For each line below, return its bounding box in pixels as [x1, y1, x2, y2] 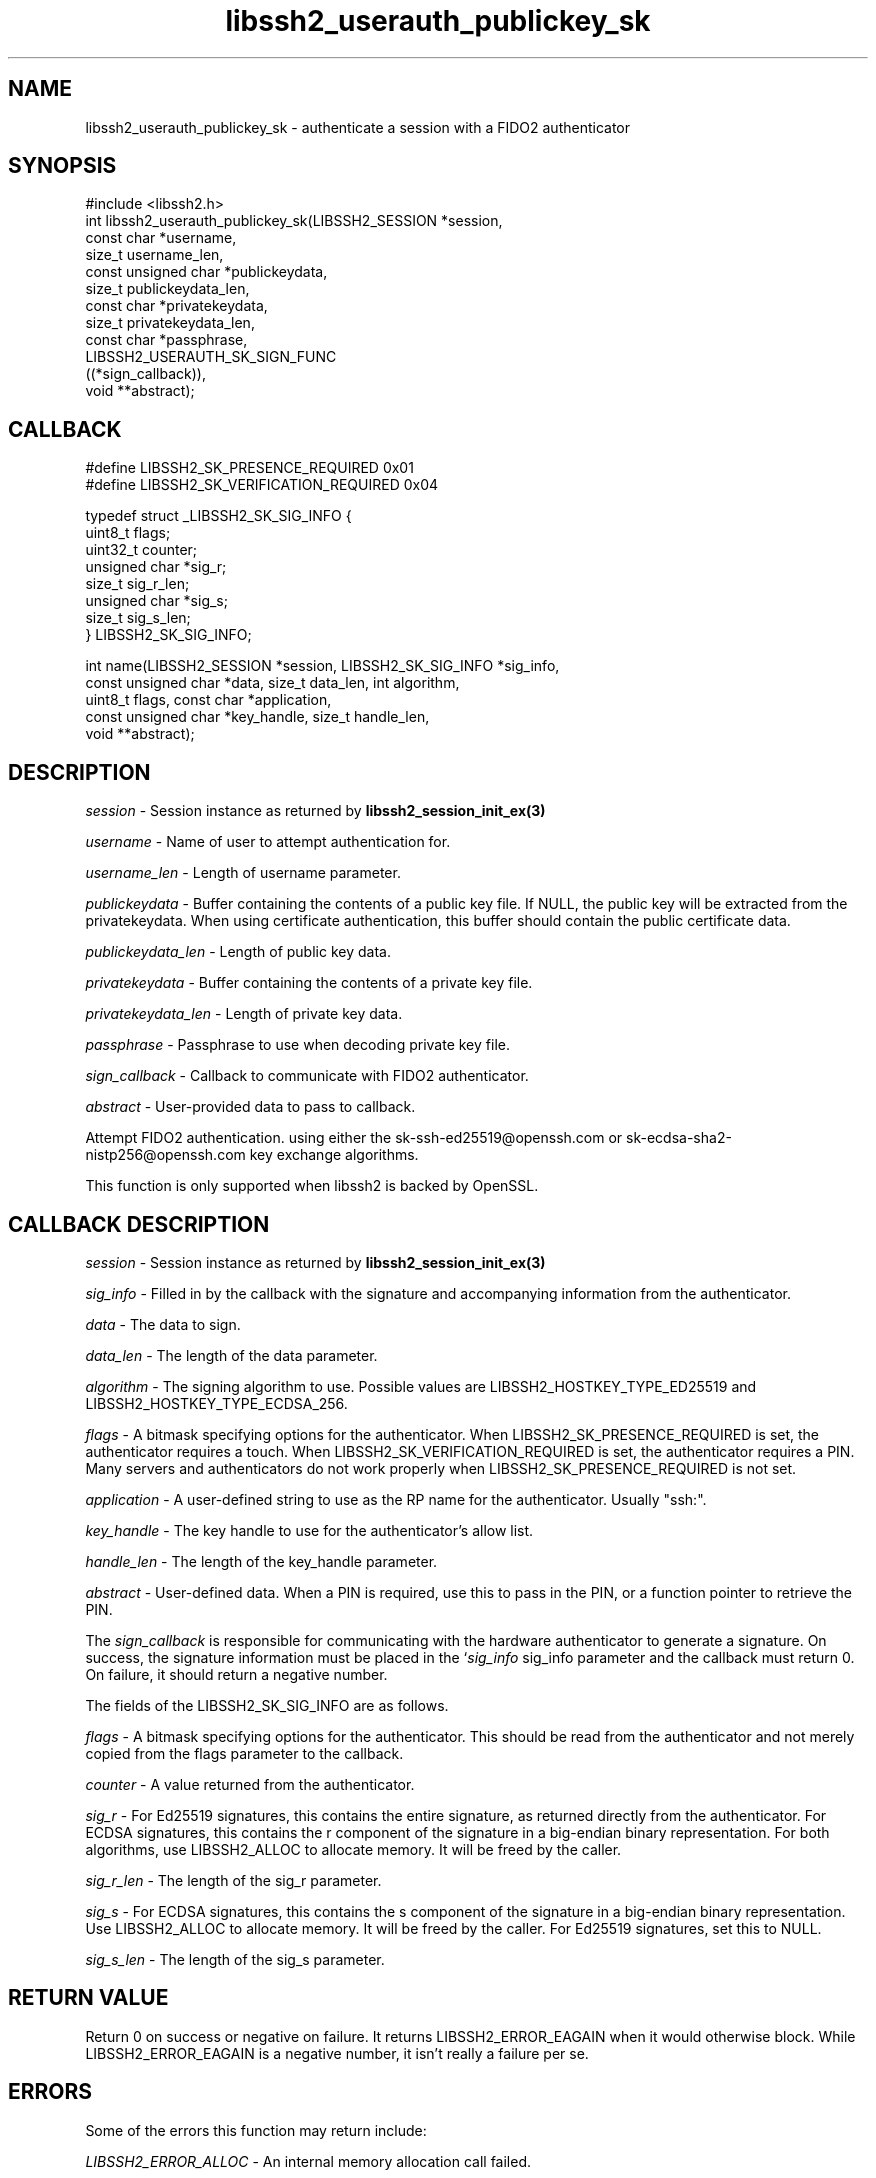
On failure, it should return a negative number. [85, 1665, 388, 1683]
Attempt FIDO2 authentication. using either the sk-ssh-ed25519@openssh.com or [85, 1129, 623, 1147]
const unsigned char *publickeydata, [85, 263, 328, 281]
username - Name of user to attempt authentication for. [85, 833, 451, 851]
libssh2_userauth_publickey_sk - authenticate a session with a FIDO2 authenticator [85, 118, 630, 136]
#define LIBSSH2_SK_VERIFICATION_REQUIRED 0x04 [85, 476, 439, 494]
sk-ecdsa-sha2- [626, 1129, 732, 1147]
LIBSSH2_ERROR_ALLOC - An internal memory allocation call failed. [85, 2152, 532, 2170]
